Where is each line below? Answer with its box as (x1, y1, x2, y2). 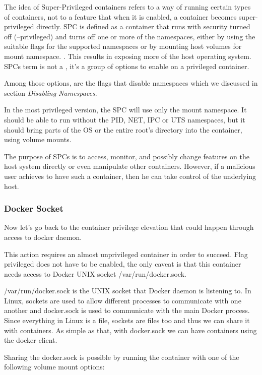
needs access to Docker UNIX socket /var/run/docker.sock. (4, 268, 186, 279)
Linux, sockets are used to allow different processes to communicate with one (4, 295, 241, 305)
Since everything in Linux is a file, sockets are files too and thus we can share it (4, 315, 250, 326)
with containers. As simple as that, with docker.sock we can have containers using (4, 325, 257, 335)
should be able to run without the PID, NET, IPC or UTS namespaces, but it (4, 114, 245, 124)
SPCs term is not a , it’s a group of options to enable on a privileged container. (4, 60, 249, 71)
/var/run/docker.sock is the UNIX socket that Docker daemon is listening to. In (4, 285, 251, 296)
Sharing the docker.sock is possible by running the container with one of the (4, 351, 239, 362)
